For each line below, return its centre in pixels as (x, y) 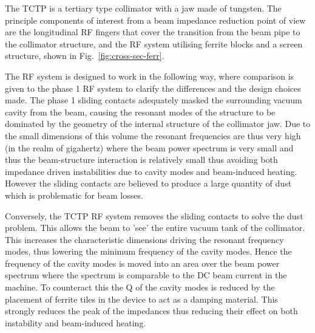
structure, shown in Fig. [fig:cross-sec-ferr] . (85, 56)
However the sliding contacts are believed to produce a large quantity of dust (148, 183)
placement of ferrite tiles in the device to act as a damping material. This (141, 299)
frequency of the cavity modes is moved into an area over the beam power (142, 263)
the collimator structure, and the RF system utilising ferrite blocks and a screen (154, 43)
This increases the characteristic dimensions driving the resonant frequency (144, 239)
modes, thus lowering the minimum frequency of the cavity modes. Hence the (148, 251)
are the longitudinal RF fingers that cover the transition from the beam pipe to (153, 32)
